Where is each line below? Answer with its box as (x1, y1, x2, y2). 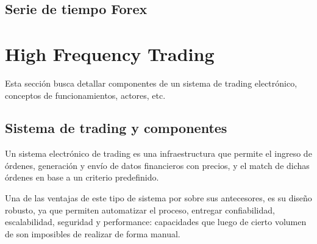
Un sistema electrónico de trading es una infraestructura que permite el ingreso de (5, 147, 312, 160)
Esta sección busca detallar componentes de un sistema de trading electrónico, (5, 76, 297, 89)
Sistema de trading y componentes (5, 118, 227, 137)
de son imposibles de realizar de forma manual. (5, 227, 180, 240)
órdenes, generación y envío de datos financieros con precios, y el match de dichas (5, 159, 310, 171)
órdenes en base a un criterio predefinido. (5, 171, 159, 184)
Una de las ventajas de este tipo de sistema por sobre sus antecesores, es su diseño (5, 192, 312, 204)
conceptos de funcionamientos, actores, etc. (5, 88, 166, 101)
